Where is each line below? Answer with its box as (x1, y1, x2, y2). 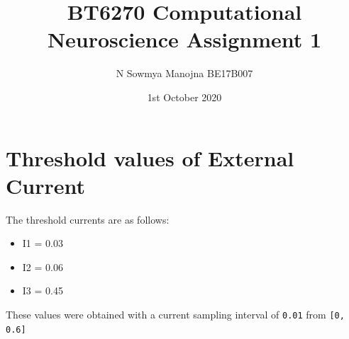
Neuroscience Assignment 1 (47, 25, 322, 54)
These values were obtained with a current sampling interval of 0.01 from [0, (6, 307, 345, 321)
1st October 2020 (147, 89, 222, 104)
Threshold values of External (6, 143, 294, 172)
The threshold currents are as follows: (6, 212, 170, 226)
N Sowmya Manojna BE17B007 (116, 66, 253, 81)
